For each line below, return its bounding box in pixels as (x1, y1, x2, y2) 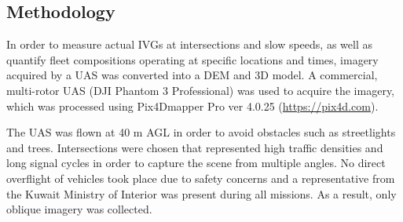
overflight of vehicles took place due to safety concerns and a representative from (6, 169, 395, 186)
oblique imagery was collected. (6, 201, 152, 217)
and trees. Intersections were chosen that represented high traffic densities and (6, 139, 383, 155)
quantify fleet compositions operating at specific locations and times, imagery (6, 51, 379, 67)
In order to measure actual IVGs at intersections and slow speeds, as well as (6, 36, 372, 53)
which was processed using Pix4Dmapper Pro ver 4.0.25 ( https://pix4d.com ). (6, 97, 379, 114)
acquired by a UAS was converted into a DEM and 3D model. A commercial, (6, 67, 378, 83)
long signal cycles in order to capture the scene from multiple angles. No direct (6, 155, 386, 171)
